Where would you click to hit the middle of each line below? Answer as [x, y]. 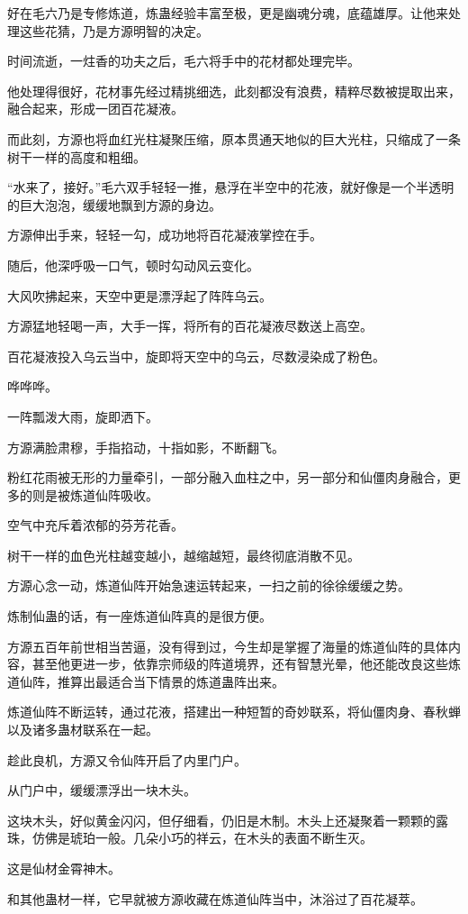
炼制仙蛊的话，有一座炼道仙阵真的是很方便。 [139, 616]
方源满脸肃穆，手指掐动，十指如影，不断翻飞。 [146, 447]
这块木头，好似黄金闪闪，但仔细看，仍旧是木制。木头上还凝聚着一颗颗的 [221, 820]
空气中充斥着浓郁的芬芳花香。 [95, 525]
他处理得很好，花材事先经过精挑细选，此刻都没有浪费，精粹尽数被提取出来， [234, 91]
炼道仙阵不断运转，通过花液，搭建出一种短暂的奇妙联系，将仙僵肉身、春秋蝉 [234, 712]
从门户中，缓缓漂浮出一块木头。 [102, 790]
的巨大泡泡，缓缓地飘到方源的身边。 [114, 204]
